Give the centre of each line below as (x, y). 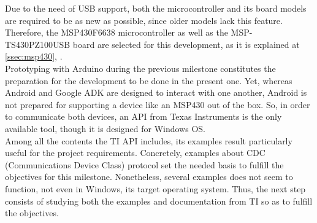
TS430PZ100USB (38, 44)
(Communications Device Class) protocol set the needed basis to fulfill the (144, 164)
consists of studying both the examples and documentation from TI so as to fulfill (159, 201)
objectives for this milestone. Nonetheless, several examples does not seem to (149, 177)
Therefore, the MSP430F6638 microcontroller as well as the (116, 32)
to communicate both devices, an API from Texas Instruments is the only (143, 116)
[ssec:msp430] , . (34, 56)
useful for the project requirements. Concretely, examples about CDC (135, 153)
